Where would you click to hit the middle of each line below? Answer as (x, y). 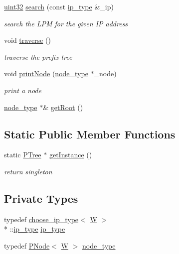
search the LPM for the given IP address (66, 23)
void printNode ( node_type (46, 73)
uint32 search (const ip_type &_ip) (59, 6)
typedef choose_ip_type (41, 219)
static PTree (23, 155)
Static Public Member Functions (90, 134)
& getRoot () (63, 107)
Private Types (41, 198)
